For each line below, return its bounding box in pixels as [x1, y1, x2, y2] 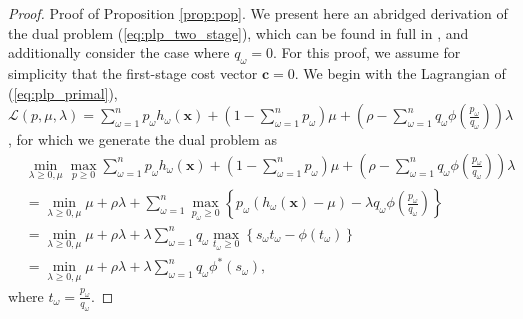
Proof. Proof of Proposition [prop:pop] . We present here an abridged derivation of [8, 3, 508, 23]
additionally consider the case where [8, 42, 230, 63]
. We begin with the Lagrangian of [294, 62, 506, 83]
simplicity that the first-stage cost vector [8, 62, 258, 83]
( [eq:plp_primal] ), [8, 82, 118, 103]
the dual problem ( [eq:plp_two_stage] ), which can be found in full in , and [8, 22, 469, 43]
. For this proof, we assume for [272, 42, 461, 63]
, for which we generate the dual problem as [8, 129, 277, 150]
